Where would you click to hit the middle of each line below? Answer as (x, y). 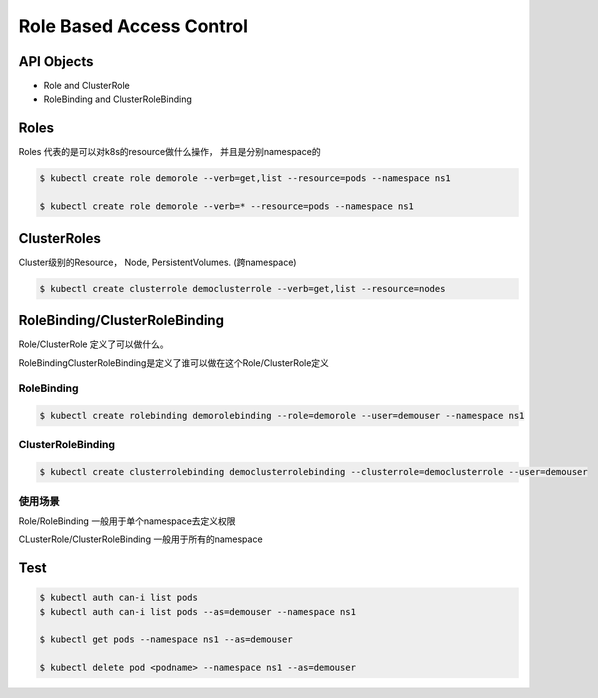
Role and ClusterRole (86, 86)
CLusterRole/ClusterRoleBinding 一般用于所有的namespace (141, 539)
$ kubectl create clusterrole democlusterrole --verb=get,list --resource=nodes (242, 288)
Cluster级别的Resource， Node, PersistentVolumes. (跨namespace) (157, 262)
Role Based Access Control (133, 26)
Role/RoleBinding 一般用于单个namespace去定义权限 (127, 521)
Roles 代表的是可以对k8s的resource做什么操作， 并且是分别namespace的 (169, 152)
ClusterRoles (60, 238)
